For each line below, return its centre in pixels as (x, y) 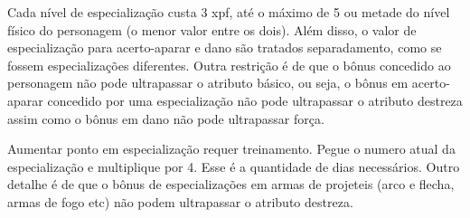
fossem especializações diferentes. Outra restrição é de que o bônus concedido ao (229, 65)
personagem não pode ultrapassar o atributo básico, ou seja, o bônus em (208, 83)
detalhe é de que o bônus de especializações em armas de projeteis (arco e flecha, (231, 184)
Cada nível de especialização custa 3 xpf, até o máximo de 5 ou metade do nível (229, 12)
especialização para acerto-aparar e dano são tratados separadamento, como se (225, 47)
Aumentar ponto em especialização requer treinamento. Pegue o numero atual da (231, 149)
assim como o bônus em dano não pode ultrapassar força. (166, 118)
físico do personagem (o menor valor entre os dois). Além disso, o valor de (212, 29)
